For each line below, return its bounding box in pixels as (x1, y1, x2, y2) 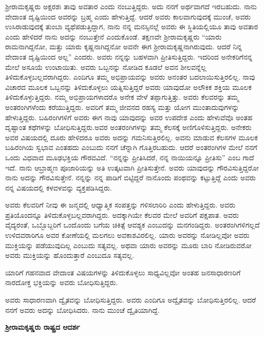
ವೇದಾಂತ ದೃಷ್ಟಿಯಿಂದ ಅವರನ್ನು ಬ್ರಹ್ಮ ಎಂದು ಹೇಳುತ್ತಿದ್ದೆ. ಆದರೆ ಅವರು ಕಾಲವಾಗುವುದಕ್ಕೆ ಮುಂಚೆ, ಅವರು (5, 11, 251, 22)
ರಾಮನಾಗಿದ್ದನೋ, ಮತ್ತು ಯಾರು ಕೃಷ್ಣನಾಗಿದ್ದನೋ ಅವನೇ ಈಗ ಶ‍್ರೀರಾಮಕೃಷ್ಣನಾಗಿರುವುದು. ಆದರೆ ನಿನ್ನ (5, 41, 242, 52)
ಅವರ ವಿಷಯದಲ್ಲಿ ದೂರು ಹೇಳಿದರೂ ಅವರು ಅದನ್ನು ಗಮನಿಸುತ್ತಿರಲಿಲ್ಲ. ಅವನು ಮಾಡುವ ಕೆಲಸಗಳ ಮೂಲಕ (5, 132, 258, 142)
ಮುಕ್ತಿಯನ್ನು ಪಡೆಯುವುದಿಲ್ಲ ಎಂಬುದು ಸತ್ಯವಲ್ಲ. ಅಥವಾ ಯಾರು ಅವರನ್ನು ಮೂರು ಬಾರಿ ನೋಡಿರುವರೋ (5, 239, 252, 250)
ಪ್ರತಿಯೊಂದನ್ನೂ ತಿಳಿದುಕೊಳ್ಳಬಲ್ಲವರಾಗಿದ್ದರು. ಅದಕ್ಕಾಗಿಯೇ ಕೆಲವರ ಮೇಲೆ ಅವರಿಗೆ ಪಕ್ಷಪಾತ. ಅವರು (5, 209, 239, 220)
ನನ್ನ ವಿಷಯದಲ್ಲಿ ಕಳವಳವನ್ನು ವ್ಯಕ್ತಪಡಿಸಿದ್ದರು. (5, 182, 112, 193)
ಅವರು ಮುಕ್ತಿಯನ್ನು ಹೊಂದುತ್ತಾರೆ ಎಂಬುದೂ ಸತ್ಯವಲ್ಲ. (5, 250, 135, 260)
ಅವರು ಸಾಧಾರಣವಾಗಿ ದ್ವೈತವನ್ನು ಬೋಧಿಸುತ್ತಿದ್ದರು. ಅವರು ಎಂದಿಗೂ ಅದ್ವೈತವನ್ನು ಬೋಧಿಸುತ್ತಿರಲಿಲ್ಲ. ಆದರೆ (5, 294, 256, 305)
